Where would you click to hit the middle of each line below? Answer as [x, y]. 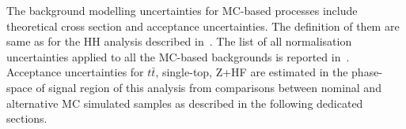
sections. [27, 118]
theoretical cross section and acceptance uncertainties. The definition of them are [203, 26]
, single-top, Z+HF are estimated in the [252, 72]
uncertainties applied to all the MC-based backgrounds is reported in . [178, 56]
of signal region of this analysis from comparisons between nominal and [209, 87]
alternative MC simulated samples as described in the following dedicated [185, 103]
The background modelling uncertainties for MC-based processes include [182, 10]
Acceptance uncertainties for [75, 72]
